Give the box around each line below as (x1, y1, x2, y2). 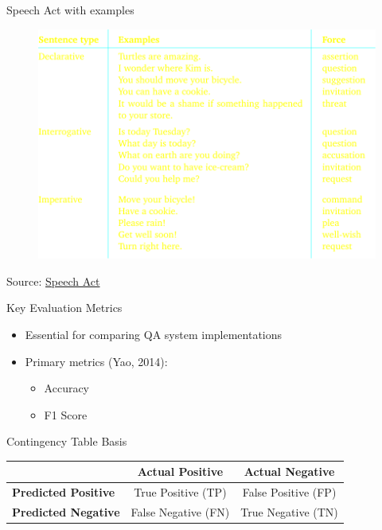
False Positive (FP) (242, 484, 337, 501)
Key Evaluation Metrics (6, 299, 123, 316)
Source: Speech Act (6, 272, 100, 289)
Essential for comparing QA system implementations (25, 325, 283, 342)
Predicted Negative (12, 504, 120, 520)
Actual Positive (137, 463, 224, 480)
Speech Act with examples (6, 2, 134, 18)
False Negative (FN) (131, 504, 230, 520)
